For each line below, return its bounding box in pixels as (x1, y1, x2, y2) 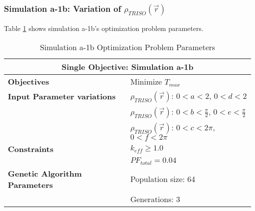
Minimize (130, 75, 162, 87)
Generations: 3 (130, 193, 180, 205)
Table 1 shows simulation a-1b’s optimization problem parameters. (4, 23, 204, 33)
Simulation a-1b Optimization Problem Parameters (40, 41, 215, 53)
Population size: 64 (130, 173, 196, 185)
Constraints (8, 143, 53, 154)
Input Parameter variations (8, 90, 116, 102)
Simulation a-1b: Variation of (4, 2, 121, 14)
